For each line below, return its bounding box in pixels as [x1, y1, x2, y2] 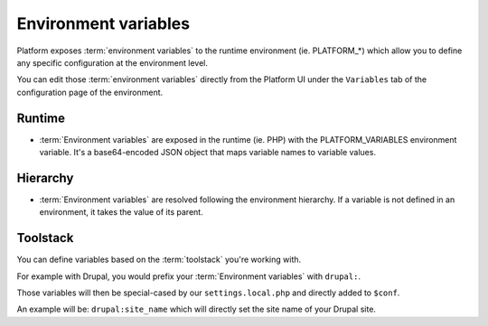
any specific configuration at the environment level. [16, 57, 208, 68]
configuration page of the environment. [16, 87, 164, 98]
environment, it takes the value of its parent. [39, 207, 203, 218]
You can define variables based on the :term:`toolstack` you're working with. [16, 254, 302, 265]
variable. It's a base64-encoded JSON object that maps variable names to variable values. [39, 147, 377, 158]
